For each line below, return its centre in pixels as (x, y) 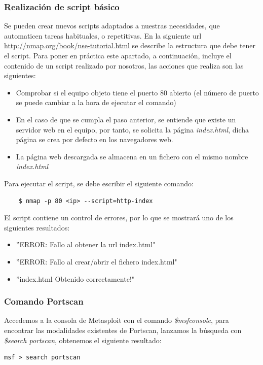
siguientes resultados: (37, 227)
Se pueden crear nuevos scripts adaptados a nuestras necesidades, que (112, 26)
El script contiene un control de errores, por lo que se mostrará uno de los (119, 218)
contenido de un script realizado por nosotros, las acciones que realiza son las (124, 65)
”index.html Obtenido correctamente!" (75, 278)
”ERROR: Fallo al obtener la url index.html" (86, 244)
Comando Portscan (44, 301)
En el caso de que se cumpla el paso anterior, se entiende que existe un (126, 119)
